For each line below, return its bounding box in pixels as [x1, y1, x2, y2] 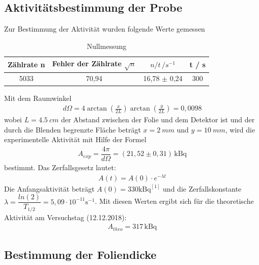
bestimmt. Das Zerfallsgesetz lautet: [4, 162, 116, 172]
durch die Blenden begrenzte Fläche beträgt [4, 124, 141, 135]
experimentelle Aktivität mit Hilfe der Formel [4, 134, 147, 145]
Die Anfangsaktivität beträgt [4, 183, 95, 194]
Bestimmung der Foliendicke [4, 247, 157, 262]
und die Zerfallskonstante [163, 183, 242, 194]
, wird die [225, 124, 255, 135]
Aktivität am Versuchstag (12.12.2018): [4, 211, 127, 222]
